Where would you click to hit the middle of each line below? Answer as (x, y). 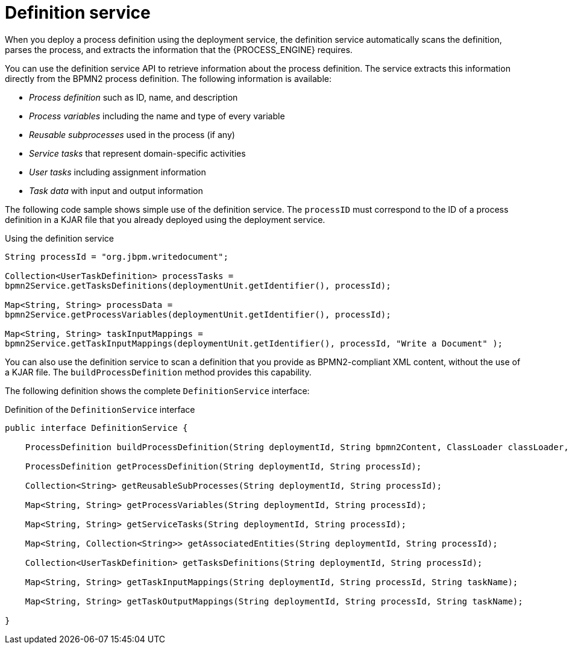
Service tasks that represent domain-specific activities (137, 153)
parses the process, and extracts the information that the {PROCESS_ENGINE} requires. (179, 49)
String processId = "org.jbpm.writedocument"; (117, 256)
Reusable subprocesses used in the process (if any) (132, 134)
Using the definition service (59, 238)
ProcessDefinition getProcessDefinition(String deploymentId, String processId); (223, 466)
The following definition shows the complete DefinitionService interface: (157, 390)
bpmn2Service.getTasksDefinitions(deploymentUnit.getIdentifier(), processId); (198, 285)
